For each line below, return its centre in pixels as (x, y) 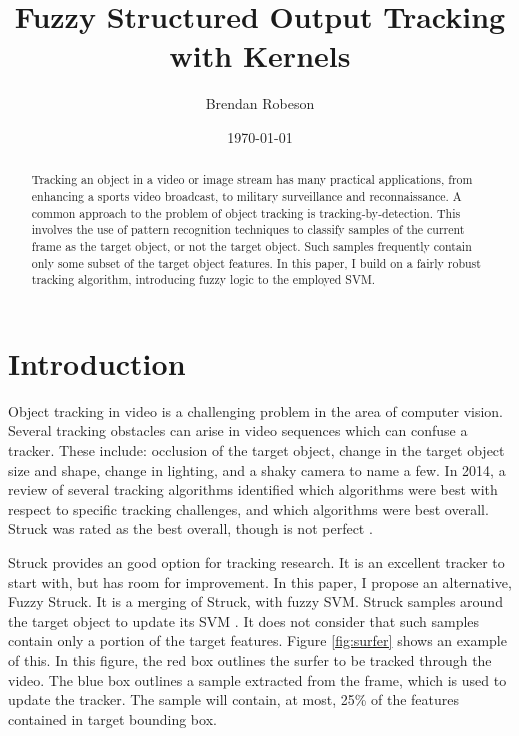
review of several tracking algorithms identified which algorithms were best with (253, 489)
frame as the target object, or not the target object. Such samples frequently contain (251, 245)
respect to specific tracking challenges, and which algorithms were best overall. (248, 508)
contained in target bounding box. (112, 718)
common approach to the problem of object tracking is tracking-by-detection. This (246, 212)
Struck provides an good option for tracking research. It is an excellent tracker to (256, 561)
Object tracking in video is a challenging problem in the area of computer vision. (255, 410)
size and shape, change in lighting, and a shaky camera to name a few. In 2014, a (257, 469)
